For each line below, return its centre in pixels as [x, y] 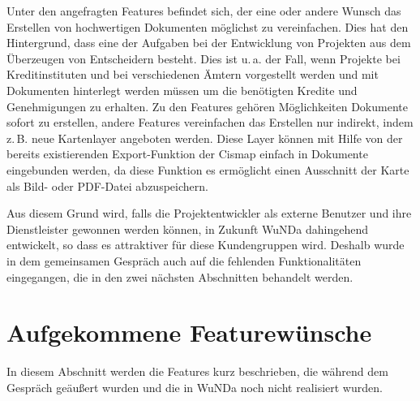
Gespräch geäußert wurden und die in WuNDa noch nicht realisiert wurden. [195, 387]
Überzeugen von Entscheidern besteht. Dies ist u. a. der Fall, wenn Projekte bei [204, 58]
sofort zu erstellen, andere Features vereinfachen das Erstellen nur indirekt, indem [210, 122]
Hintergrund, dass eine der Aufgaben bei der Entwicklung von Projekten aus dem [209, 43]
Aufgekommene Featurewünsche [189, 332]
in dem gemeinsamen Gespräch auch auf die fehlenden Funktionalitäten [184, 260]
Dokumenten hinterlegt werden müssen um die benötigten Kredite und [182, 90]
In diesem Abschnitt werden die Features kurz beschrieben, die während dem [197, 371]
